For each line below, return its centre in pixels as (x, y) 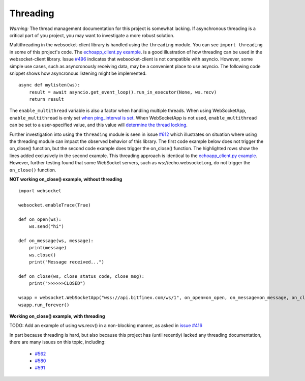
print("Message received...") (66, 262)
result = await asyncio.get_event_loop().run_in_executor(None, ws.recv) (123, 92)
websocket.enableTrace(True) (55, 205)
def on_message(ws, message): (56, 241)
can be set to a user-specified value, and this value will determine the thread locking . (99, 125)
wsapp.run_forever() (44, 305)
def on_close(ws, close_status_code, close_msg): (82, 276)
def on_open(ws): (40, 219)
